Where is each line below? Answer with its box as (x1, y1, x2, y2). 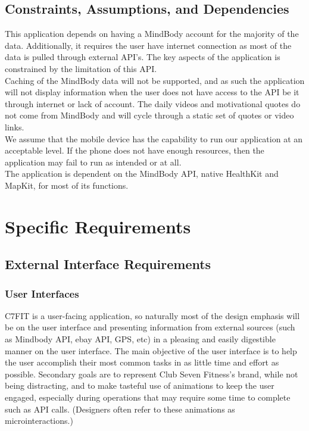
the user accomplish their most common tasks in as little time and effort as (5, 356, 279, 368)
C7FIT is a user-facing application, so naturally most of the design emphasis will (5, 309, 300, 321)
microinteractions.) (5, 414, 73, 427)
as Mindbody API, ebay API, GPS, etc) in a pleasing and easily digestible (5, 333, 276, 345)
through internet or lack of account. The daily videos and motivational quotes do (5, 97, 301, 110)
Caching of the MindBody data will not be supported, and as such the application (5, 74, 305, 86)
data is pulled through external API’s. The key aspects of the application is (5, 51, 280, 63)
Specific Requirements (5, 214, 191, 238)
